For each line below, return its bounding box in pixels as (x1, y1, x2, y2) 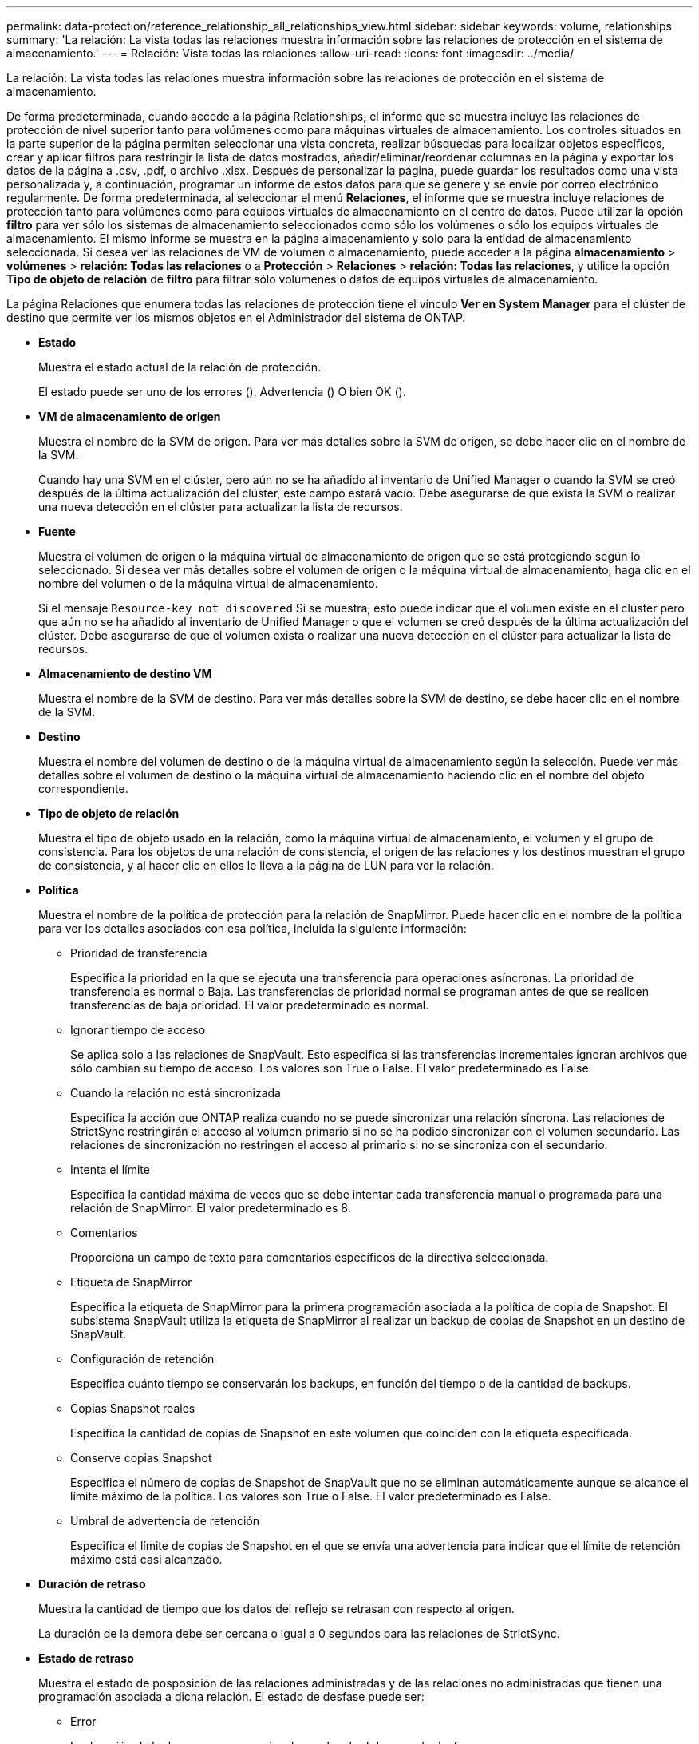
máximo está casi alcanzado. (70, 1552, 223, 1566)
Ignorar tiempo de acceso (70, 1023, 206, 1036)
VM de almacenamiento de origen (38, 410, 221, 423)
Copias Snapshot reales (70, 1401, 195, 1415)
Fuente (38, 525, 76, 538)
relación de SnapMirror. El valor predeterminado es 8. (70, 1201, 351, 1215)
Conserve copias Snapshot (70, 1451, 212, 1465)
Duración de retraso (38, 1577, 146, 1591)
